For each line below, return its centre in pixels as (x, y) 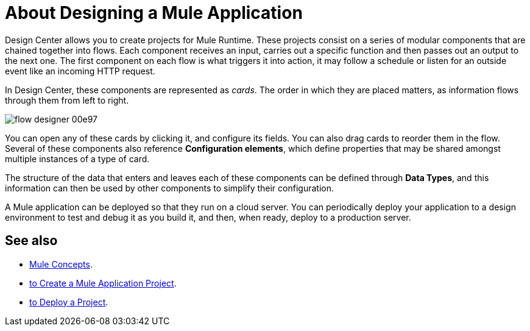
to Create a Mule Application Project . (103, 283)
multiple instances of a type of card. (77, 158)
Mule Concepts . (61, 264)
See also (31, 241)
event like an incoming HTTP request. (80, 71)
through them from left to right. (67, 100)
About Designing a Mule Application (154, 13)
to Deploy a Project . (69, 302)
